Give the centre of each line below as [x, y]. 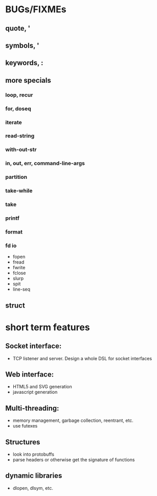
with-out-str [21, 150]
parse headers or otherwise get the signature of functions [74, 460]
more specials [28, 80]
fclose [19, 273]
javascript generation [35, 392]
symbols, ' [22, 45]
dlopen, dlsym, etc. [33, 488]
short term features [48, 327]
